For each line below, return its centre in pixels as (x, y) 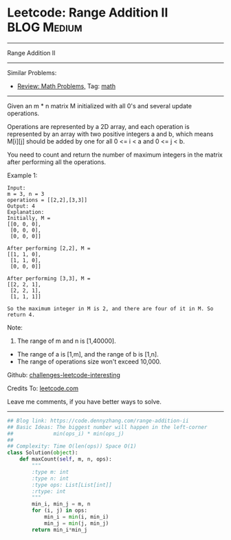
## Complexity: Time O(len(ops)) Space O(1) (72, 446)
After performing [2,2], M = (49, 248)
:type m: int (51, 472)
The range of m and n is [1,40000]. (66, 341)
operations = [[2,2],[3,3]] (47, 200)
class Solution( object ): (43, 453)
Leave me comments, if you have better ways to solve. (84, 401)
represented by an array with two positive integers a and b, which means (110, 134)
